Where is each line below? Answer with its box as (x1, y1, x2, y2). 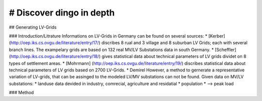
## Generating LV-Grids (9, 24, 57, 30)
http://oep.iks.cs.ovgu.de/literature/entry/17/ (10, 40, 99, 46)
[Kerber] (208, 33, 226, 39)
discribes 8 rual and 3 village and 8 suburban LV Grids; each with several (101, 40, 247, 46)
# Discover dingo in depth (9, 7, 115, 18)
